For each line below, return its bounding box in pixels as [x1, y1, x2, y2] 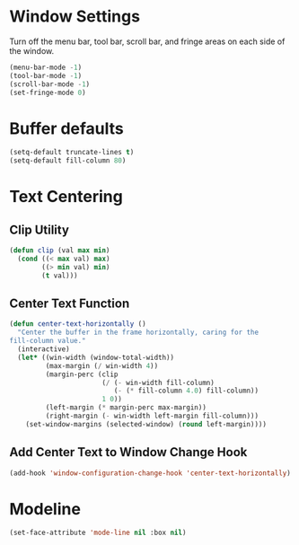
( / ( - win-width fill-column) [101, 378, 215, 387]
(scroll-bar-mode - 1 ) [9, 79, 91, 89]
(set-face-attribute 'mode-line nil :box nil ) [9, 528, 187, 538]
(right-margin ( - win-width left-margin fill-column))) [45, 411, 259, 421]
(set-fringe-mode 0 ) [9, 88, 87, 97]
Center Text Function [9, 296, 130, 312]
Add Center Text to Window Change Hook [9, 444, 248, 460]
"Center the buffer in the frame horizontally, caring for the [17, 328, 259, 338]
